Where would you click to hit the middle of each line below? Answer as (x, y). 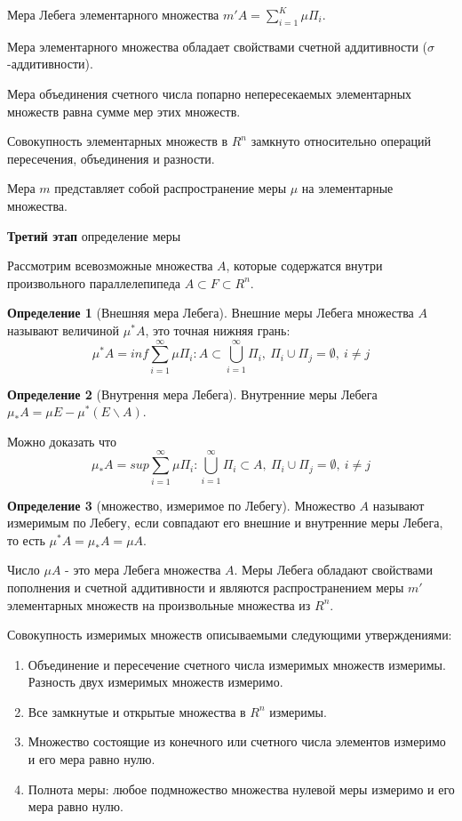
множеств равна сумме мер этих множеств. (124, 111)
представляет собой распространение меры (171, 188)
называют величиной (64, 330)
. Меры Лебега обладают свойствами (333, 570)
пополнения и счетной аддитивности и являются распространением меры (206, 587)
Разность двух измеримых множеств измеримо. (155, 682)
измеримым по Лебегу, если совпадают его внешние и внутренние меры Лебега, (225, 523)
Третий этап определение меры (94, 235)
